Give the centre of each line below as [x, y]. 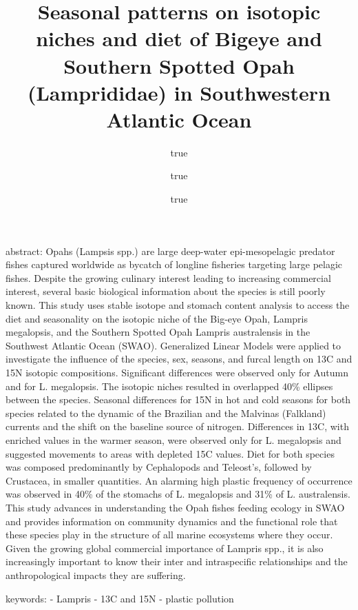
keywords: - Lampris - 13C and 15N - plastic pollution [120, 598]
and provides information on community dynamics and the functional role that [172, 521]
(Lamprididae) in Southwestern [179, 92]
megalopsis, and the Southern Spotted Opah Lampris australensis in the [158, 332]
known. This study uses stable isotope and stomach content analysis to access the [178, 305]
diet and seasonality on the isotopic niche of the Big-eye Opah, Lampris [157, 318]
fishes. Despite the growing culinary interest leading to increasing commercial [168, 277]
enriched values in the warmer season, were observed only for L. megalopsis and [173, 439]
